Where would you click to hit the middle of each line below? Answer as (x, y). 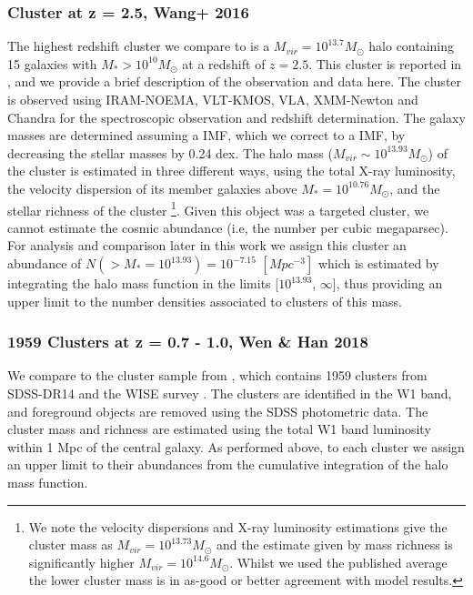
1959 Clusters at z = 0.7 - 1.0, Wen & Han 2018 (188, 342)
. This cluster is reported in (385, 63)
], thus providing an (387, 283)
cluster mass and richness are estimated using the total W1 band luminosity (219, 429)
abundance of (45, 263)
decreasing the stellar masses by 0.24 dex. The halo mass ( (170, 152)
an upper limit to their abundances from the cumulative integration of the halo (228, 464)
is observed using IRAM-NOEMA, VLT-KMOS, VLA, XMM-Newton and (213, 99)
